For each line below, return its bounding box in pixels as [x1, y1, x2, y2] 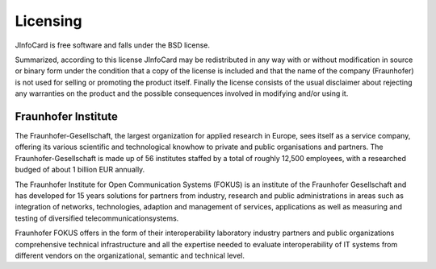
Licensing [15, 12, 82, 30]
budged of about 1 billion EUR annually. [15, 165, 145, 175]
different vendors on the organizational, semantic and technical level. [15, 250, 245, 260]
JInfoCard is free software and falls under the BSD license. [15, 40, 210, 50]
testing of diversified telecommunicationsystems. [15, 213, 179, 223]
